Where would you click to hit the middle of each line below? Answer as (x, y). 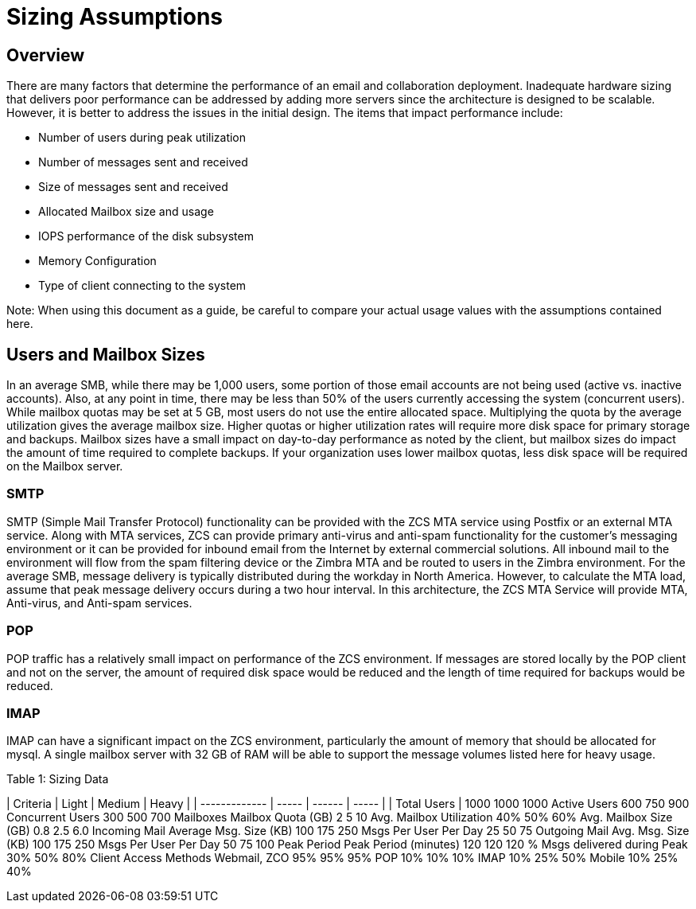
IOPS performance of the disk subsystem (146, 236)
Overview (46, 55)
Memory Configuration (97, 261)
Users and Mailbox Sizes (106, 354)
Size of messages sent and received (133, 187)
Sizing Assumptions (115, 17)
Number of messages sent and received (143, 162)
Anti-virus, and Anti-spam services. (99, 603)
